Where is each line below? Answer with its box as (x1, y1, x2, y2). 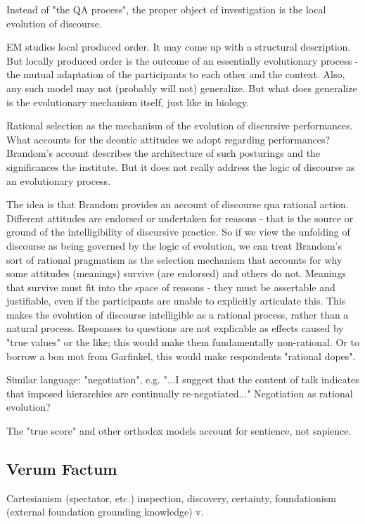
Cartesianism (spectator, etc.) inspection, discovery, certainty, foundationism (6, 490, 336, 505)
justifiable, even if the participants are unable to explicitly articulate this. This (6, 293, 346, 308)
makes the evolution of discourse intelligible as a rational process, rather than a (6, 307, 349, 321)
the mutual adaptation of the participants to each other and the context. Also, (6, 67, 345, 82)
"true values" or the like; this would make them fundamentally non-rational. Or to (6, 335, 359, 350)
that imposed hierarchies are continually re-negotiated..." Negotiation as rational (6, 385, 353, 400)
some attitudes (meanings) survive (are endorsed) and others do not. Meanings (6, 266, 346, 281)
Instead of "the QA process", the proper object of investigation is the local (6, 2, 326, 16)
